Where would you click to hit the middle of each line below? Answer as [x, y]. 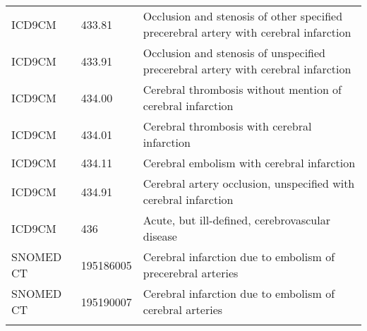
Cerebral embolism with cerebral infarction [249, 163]
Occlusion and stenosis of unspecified [234, 53]
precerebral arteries [191, 273]
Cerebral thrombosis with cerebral [227, 126]
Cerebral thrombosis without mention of [242, 89]
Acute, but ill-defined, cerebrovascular [236, 220]
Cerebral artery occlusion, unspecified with [249, 183]
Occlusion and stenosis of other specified [243, 16]
